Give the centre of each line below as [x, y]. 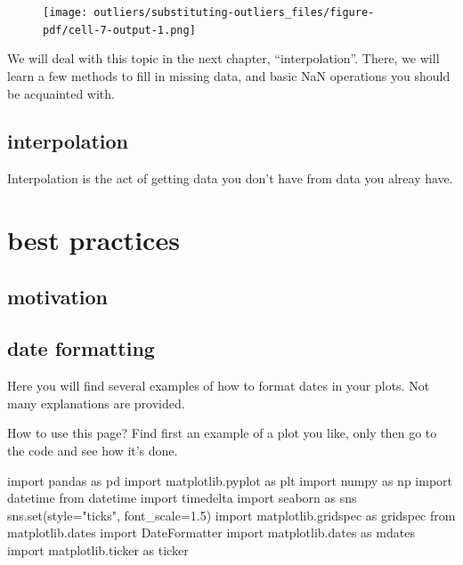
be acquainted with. [61, 93]
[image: [65, 12]
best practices [93, 240]
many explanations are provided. [96, 403]
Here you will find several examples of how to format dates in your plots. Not [219, 386]
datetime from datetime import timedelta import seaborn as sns [182, 498]
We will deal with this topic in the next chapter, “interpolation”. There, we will [223, 58]
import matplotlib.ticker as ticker [98, 550]
